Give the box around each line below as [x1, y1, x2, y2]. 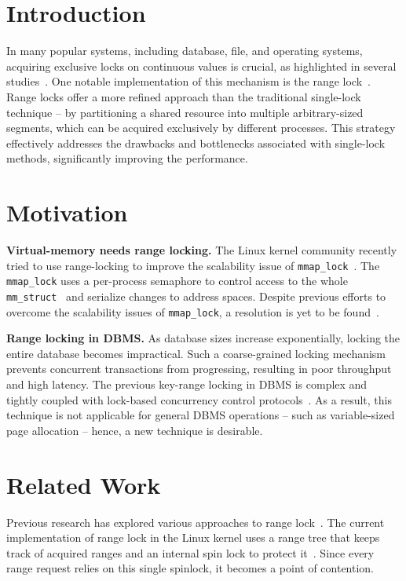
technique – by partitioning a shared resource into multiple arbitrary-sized [6, 104, 364, 120]
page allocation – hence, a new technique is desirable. [6, 422, 263, 438]
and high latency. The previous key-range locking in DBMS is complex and [6, 376, 368, 392]
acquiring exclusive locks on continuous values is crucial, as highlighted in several [6, 57, 397, 74]
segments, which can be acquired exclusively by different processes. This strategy [6, 119, 396, 136]
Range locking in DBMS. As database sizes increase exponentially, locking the [6, 330, 401, 346]
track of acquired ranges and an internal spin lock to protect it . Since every [6, 544, 375, 561]
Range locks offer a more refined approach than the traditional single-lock [6, 88, 361, 104]
